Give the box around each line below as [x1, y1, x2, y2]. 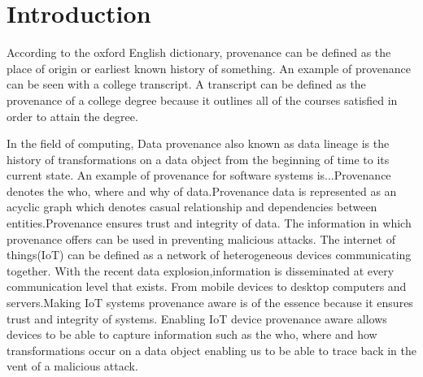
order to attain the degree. [7, 107, 138, 124]
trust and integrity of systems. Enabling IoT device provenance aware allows [7, 310, 387, 327]
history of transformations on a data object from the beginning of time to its [7, 150, 390, 167]
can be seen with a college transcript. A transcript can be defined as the [7, 76, 366, 93]
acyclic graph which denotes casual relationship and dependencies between [7, 198, 377, 215]
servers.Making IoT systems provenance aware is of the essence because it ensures [7, 294, 413, 311]
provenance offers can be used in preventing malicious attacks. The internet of [7, 230, 395, 247]
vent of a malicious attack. [7, 357, 138, 375]
